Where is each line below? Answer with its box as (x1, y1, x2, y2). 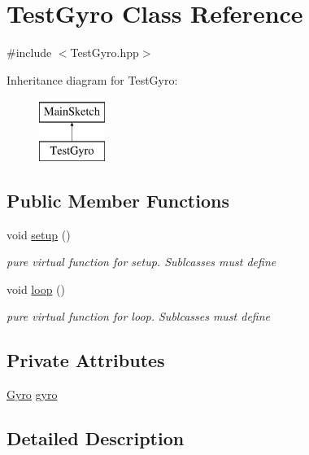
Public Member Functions (7, 187, 229, 212)
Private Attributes (7, 348, 165, 373)
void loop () (7, 280, 65, 297)
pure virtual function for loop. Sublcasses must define (7, 308, 271, 325)
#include (7, 44, 52, 61)
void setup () (7, 225, 71, 243)
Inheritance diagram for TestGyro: (7, 71, 178, 88)
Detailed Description (7, 426, 185, 451)
